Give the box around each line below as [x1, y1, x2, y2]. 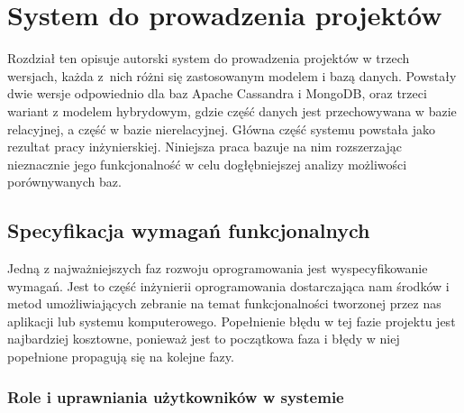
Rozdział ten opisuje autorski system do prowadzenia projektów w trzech [7, 49, 410, 68]
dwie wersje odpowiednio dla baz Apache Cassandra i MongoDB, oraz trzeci [7, 84, 427, 103]
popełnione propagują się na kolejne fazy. [7, 347, 234, 366]
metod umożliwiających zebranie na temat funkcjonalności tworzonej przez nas [7, 294, 441, 313]
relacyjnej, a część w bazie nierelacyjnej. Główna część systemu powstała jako [7, 119, 435, 138]
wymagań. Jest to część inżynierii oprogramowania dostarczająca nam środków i [7, 276, 450, 295]
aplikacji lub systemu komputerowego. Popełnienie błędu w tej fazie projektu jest [7, 311, 456, 330]
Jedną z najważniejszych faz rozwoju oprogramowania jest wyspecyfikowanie [7, 259, 428, 278]
